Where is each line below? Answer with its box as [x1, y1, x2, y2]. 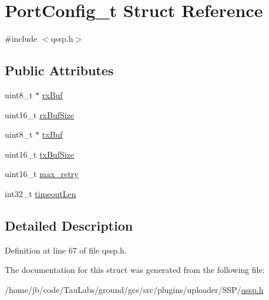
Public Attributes [5, 61, 114, 79]
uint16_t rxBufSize [5, 108, 75, 121]
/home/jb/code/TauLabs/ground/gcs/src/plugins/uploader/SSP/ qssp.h [5, 283, 264, 295]
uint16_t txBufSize [5, 148, 75, 160]
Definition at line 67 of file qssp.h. [5, 244, 127, 256]
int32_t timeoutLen [5, 187, 76, 199]
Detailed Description [5, 216, 133, 234]
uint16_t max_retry [5, 168, 79, 180]
